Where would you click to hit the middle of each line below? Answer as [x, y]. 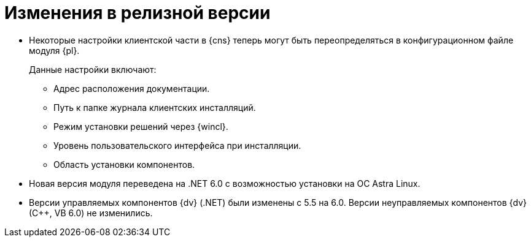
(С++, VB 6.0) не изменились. [91, 213]
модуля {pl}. [54, 50]
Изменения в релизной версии [138, 13]
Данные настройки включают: [93, 69]
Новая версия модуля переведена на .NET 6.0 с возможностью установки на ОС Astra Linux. [225, 183]
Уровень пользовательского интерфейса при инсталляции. [177, 145]
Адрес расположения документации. [132, 88]
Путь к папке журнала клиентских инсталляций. [155, 107]
